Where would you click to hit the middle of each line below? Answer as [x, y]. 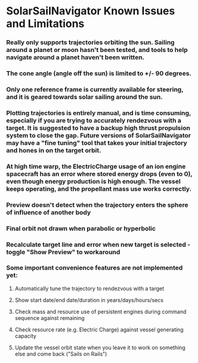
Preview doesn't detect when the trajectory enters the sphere [97, 205]
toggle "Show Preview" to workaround [63, 252]
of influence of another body [49, 212]
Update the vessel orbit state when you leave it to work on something [100, 347]
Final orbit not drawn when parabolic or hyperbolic [81, 228]
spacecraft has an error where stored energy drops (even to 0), [99, 173]
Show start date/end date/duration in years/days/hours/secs [89, 300]
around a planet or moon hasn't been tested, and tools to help [97, 50]
